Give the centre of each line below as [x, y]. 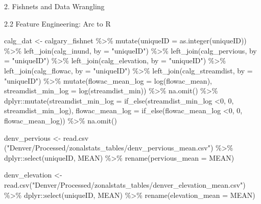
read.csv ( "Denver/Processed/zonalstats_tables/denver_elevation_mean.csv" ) [125, 184]
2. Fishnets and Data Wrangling [54, 6]
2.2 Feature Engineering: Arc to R [57, 23]
